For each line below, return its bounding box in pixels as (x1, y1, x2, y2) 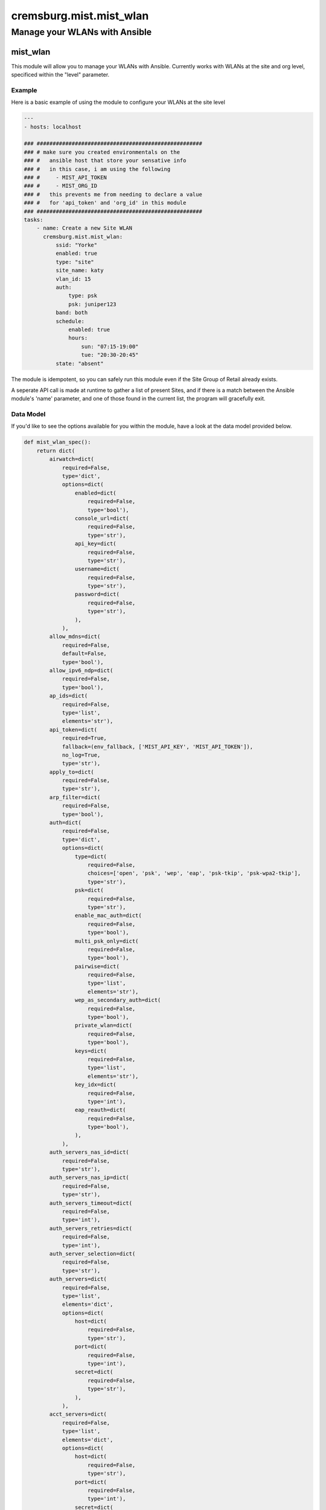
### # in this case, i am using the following (24, 165, 171, 172)
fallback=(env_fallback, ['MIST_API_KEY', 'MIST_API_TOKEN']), (62, 743, 254, 750)
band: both (55, 309, 88, 316)
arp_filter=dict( (49, 794, 101, 800)
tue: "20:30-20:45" (81, 352, 139, 359)
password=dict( (74, 591, 120, 598)
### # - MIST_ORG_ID (24, 182, 98, 190)
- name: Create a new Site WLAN (36, 225, 133, 232)
